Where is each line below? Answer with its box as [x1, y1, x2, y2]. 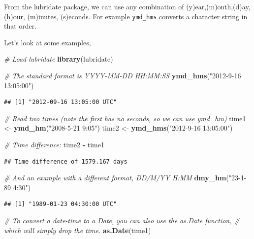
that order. [4, 21, 37, 31]
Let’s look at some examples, [4, 37, 91, 47]
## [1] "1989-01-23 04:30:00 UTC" [4, 201, 117, 208]
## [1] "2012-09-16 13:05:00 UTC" [4, 99, 117, 106]
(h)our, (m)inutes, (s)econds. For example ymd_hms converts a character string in [4, 11, 248, 21]
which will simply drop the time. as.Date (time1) [4, 225, 151, 235]
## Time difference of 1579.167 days [4, 158, 127, 165]
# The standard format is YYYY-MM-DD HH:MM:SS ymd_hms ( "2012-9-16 [4, 70, 241, 81]
